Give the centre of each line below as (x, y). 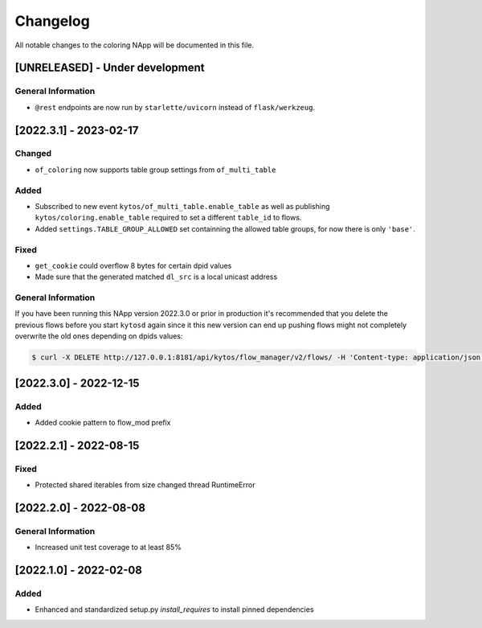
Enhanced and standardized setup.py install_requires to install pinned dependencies (174, 610)
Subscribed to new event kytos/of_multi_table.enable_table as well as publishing (182, 206)
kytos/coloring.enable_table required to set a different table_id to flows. (168, 218)
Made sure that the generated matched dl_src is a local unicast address (156, 277)
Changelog (52, 21)
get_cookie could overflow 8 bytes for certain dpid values (133, 265)
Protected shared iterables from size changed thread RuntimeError (145, 485)
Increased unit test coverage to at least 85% (108, 548)
